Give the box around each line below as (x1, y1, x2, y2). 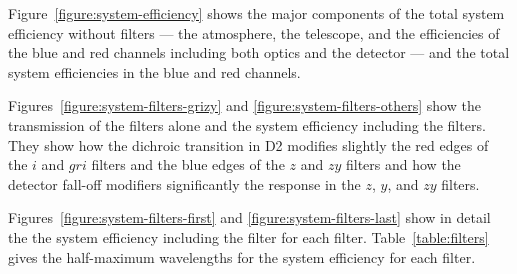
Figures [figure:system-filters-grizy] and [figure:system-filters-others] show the (8, 95, 481, 116)
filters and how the (345, 154, 461, 175)
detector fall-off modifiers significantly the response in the (8, 173, 361, 194)
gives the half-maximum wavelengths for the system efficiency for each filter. (8, 246, 476, 267)
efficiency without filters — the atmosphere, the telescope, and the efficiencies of (8, 22, 500, 43)
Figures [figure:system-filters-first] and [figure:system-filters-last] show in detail (8, 207, 491, 228)
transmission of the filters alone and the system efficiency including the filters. (8, 114, 486, 135)
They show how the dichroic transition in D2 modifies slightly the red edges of (8, 134, 489, 155)
